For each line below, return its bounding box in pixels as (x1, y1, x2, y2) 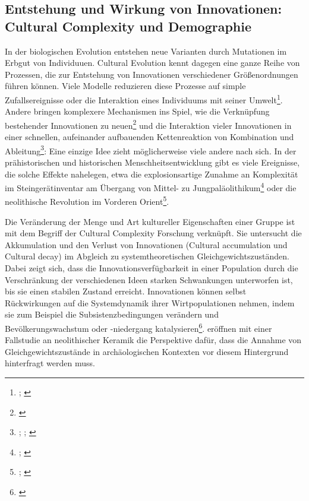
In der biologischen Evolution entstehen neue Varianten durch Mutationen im (5, 45, 287, 57)
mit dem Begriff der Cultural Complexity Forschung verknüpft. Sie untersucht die (5, 227, 302, 239)
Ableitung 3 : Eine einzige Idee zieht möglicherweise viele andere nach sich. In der (5, 142, 297, 157)
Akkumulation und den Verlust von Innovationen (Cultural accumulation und (5, 238, 288, 251)
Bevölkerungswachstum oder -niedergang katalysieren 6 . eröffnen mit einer (5, 320, 272, 334)
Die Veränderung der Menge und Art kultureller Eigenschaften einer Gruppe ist (5, 215, 295, 227)
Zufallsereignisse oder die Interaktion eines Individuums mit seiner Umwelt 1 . (5, 91, 283, 106)
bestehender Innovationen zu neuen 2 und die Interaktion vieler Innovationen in (5, 117, 292, 131)
